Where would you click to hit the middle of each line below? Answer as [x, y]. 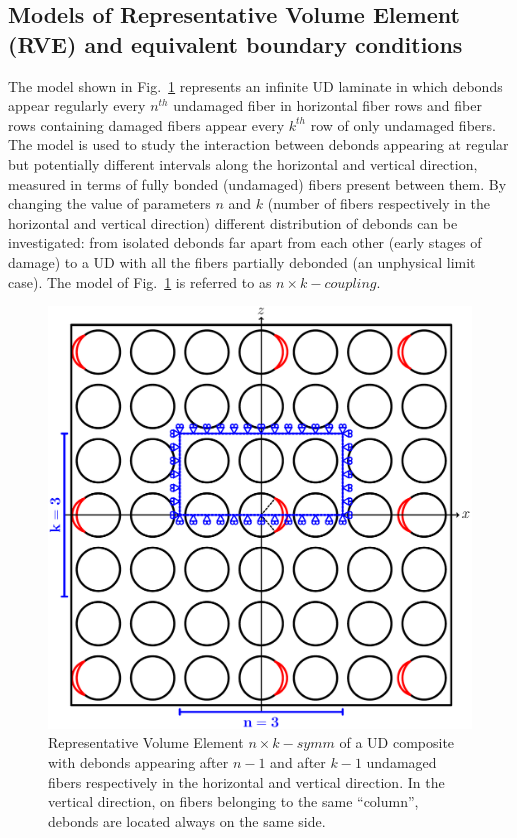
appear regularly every [77, 105]
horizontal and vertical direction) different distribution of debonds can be [233, 222]
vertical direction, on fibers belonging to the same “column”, [233, 801]
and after [298, 762]
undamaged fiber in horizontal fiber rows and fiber [327, 105]
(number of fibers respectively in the [379, 203]
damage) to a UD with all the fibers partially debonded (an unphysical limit [242, 261]
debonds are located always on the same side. [187, 820]
